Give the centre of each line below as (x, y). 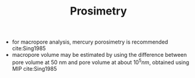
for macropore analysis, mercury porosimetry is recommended (90, 42)
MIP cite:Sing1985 (34, 68)
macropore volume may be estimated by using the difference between (99, 55)
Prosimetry (98, 11)
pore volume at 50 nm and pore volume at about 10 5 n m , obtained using (101, 62)
